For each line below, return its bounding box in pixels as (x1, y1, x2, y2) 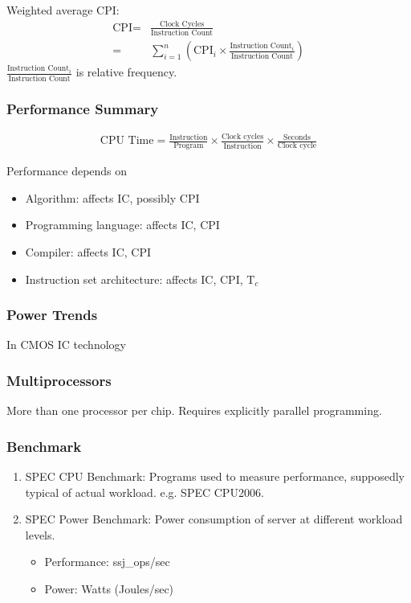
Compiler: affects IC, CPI (25, 243, 152, 260)
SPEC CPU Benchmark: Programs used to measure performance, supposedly (25, 468, 405, 484)
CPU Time (100, 135, 154, 147)
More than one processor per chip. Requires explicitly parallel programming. (6, 402, 382, 419)
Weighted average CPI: (6, 2, 120, 18)
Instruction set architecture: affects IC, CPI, (25, 270, 243, 287)
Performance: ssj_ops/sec (44, 553, 170, 570)
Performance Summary (6, 98, 159, 118)
